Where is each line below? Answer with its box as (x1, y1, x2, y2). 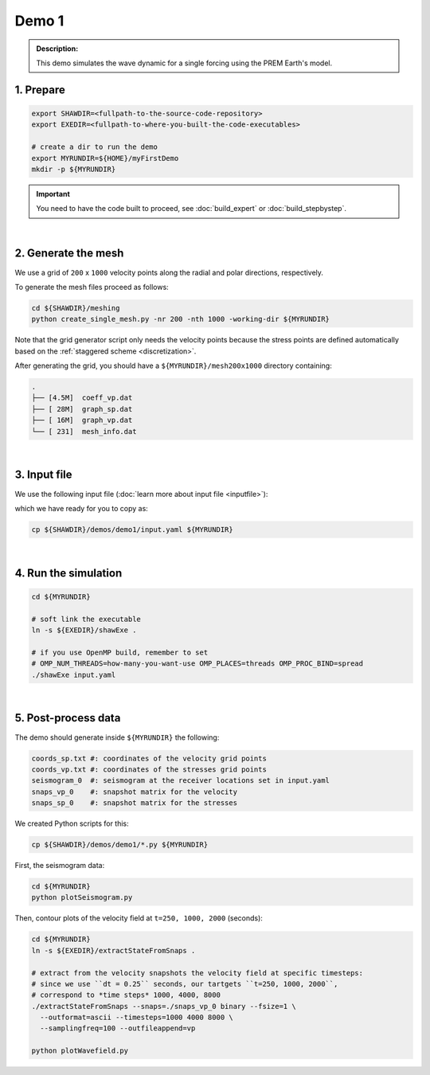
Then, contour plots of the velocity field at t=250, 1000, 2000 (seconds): (14, 913, 263, 923)
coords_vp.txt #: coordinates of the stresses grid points (31, 764, 267, 774)
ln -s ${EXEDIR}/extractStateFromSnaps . (31, 946, 196, 955)
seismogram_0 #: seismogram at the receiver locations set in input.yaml (31, 776, 330, 785)
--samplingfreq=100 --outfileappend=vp (40, 1024, 196, 1033)
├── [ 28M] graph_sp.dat (31, 405, 133, 413)
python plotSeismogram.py (31, 893, 133, 902)
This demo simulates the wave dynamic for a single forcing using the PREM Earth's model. (36, 58, 333, 68)
